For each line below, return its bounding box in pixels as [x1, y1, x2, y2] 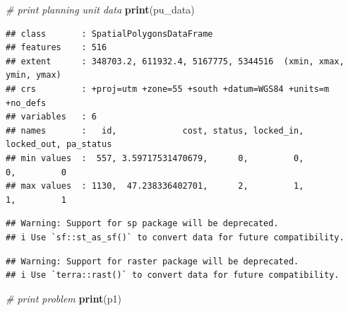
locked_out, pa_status [6, 139, 112, 150]
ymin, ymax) [6, 70, 61, 81]
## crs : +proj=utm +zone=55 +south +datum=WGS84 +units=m [6, 83, 330, 94]
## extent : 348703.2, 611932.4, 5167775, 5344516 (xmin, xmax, [6, 56, 344, 66]
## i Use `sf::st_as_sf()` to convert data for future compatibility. [6, 232, 344, 242]
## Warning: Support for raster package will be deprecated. [6, 256, 299, 266]
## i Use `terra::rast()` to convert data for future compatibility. [6, 270, 340, 281]
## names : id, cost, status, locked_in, [6, 125, 304, 136]
